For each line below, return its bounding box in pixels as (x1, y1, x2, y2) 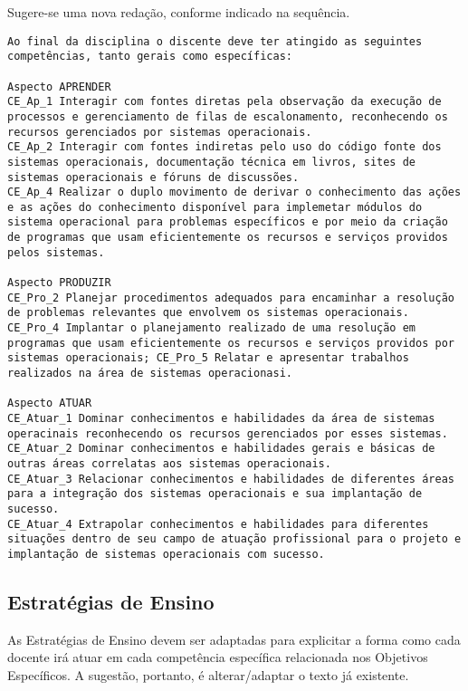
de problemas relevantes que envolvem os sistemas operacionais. (7, 306, 409, 320)
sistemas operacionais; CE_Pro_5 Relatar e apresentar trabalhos (7, 351, 409, 365)
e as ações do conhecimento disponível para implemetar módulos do (7, 200, 423, 214)
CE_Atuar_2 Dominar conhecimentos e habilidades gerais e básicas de (7, 442, 435, 456)
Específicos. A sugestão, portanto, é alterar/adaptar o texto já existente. (7, 665, 409, 684)
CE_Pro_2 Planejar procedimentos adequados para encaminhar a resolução (7, 291, 454, 304)
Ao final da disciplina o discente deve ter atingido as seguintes (7, 34, 423, 48)
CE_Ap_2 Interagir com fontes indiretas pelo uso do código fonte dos (7, 140, 442, 154)
